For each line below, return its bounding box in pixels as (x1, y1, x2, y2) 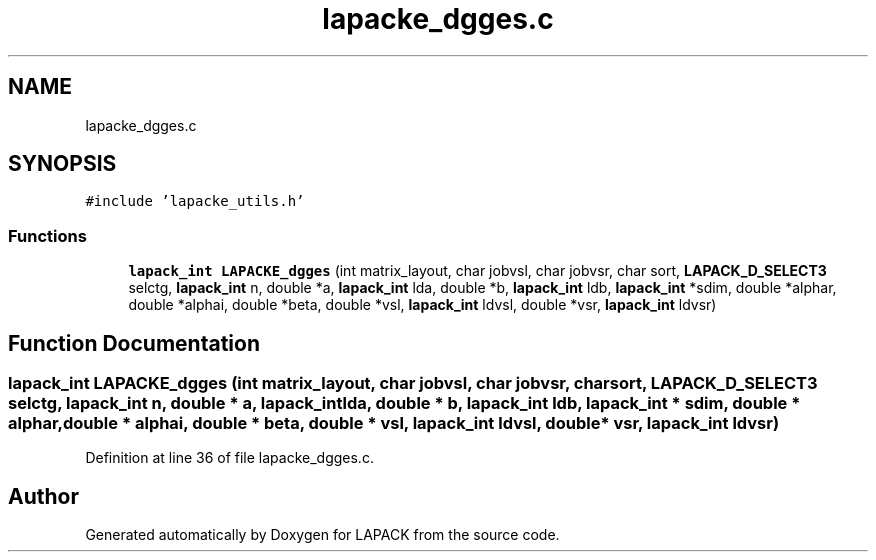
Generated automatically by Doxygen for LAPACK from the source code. (85, 526, 560, 544)
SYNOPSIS (8, 151, 117, 177)
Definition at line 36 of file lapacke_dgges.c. (85, 449, 374, 467)
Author (8, 483, 79, 509)
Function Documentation (8, 330, 260, 356)
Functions (8, 225, 87, 246)
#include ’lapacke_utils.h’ (85, 193, 305, 210)
